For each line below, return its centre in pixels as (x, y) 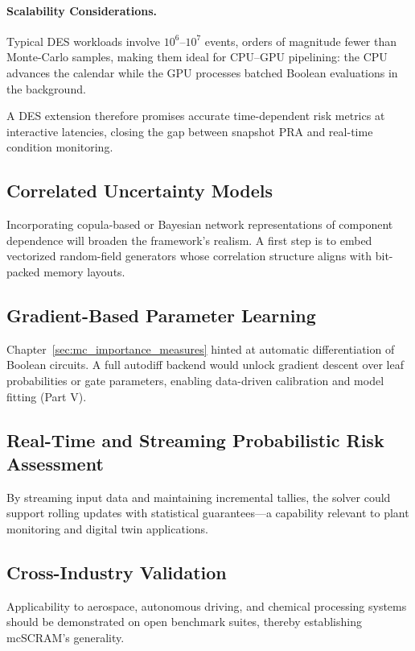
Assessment (55, 463)
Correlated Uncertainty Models (140, 191)
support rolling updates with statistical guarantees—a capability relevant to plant (208, 513)
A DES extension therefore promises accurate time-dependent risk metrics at (196, 116)
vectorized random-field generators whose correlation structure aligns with (189, 256)
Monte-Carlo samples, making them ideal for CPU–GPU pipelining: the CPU (197, 57)
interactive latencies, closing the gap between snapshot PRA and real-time (190, 131)
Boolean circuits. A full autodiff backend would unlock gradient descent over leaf (205, 365)
